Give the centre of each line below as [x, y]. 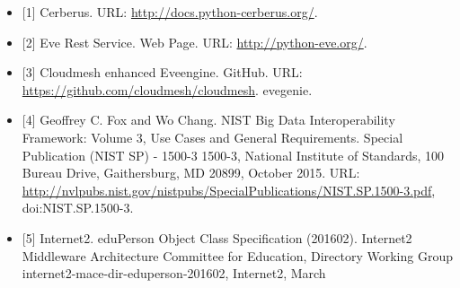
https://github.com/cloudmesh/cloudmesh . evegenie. [167, 89]
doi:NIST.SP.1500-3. [78, 208]
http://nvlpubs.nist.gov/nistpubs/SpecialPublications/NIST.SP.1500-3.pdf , [229, 190]
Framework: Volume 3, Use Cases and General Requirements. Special [212, 137]
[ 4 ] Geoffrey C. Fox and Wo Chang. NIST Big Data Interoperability [208, 120]
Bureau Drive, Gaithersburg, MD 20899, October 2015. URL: [191, 173]
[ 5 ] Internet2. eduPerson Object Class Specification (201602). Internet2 [217, 237]
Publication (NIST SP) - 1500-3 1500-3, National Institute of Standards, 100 [233, 155]
